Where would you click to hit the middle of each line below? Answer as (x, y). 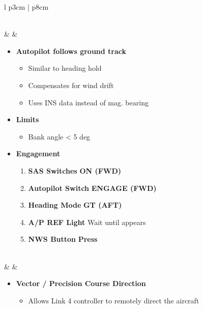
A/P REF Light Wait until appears (87, 222)
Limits (27, 119)
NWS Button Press (63, 239)
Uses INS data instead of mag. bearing (88, 102)
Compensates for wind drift (71, 85)
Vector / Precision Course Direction (81, 283)
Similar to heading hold (65, 68)
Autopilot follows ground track (71, 51)
